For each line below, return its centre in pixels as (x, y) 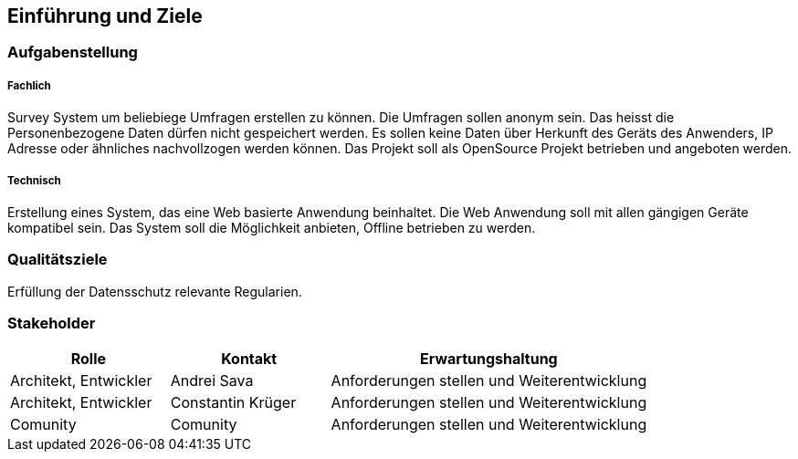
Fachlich (29, 85)
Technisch (34, 180)
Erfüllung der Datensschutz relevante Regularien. (155, 291)
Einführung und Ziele (105, 16)
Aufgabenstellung (73, 52)
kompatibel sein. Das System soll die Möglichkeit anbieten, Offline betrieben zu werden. (272, 227)
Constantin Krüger (233, 403)
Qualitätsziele (58, 260)
